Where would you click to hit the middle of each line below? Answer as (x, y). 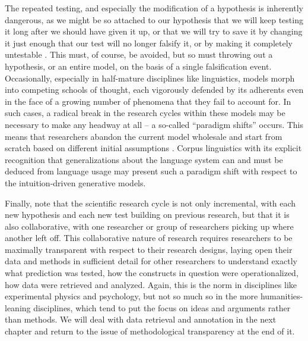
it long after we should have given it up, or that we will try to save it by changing (154, 31)
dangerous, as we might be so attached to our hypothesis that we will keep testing (154, 19)
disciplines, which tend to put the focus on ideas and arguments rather (162, 307)
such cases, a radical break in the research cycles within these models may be (145, 113)
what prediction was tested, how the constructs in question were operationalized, (152, 273)
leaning (18, 307)
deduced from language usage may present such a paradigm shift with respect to (151, 171)
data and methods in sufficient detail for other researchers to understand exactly (151, 261)
